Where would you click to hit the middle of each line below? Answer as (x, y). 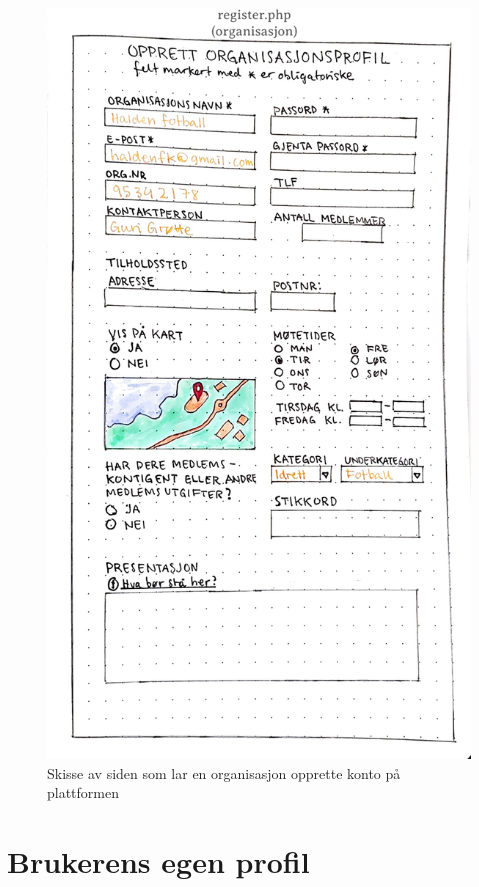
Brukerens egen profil (158, 861)
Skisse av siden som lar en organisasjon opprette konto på (224, 772)
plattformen (83, 792)
